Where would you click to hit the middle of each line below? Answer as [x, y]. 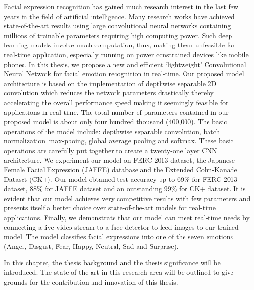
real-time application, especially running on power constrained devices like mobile [126, 54]
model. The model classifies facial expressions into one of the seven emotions [119, 236]
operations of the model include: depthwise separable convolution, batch [112, 131]
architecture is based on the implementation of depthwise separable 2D [110, 83]
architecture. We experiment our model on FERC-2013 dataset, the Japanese [120, 160]
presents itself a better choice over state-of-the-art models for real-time [110, 208]
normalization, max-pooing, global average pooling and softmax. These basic [119, 141]
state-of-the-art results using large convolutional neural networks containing [117, 26]
